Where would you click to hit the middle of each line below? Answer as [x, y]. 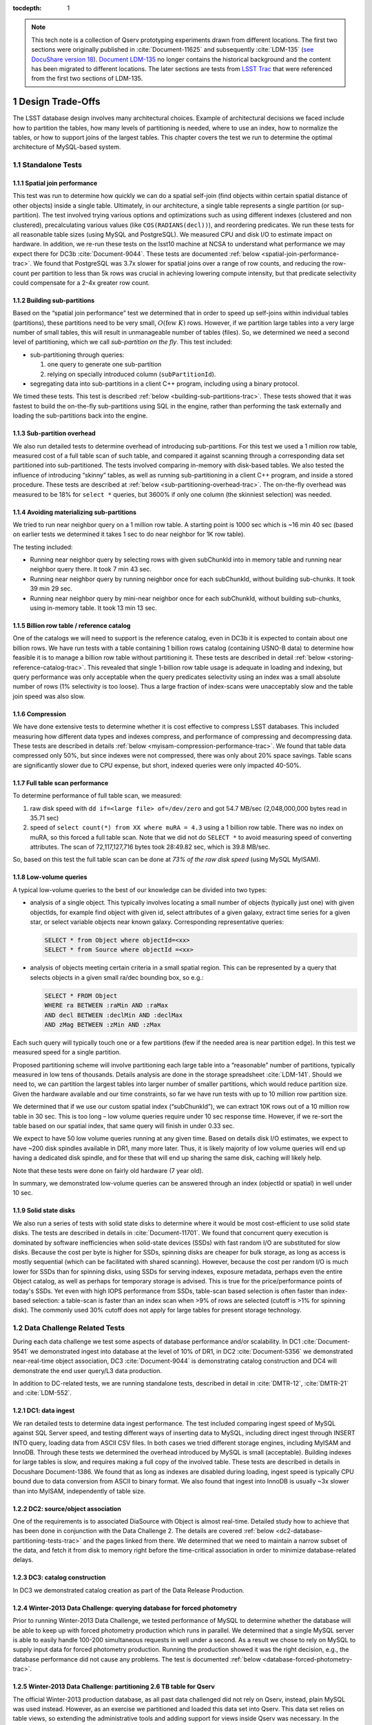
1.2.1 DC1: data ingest [44, 1410]
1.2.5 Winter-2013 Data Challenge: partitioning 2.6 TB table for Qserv [114, 1686]
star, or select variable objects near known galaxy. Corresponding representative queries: [157, 922]
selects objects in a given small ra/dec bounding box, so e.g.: [117, 977]
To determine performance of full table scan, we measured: [97, 796]
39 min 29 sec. [51, 589]
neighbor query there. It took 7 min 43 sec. [91, 569]
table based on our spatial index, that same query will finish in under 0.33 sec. [124, 1126]
